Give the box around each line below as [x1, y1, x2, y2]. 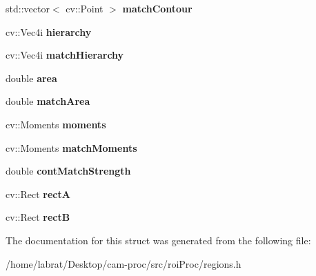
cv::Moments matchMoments [6, 140, 137, 155]
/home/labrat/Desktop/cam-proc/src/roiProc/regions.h [6, 256, 241, 270]
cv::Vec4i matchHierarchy [6, 48, 124, 62]
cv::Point [66, 1, 103, 15]
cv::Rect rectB [6, 210, 70, 224]
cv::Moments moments [6, 117, 106, 131]
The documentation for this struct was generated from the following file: [6, 233, 311, 247]
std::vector [6, 1, 50, 15]
